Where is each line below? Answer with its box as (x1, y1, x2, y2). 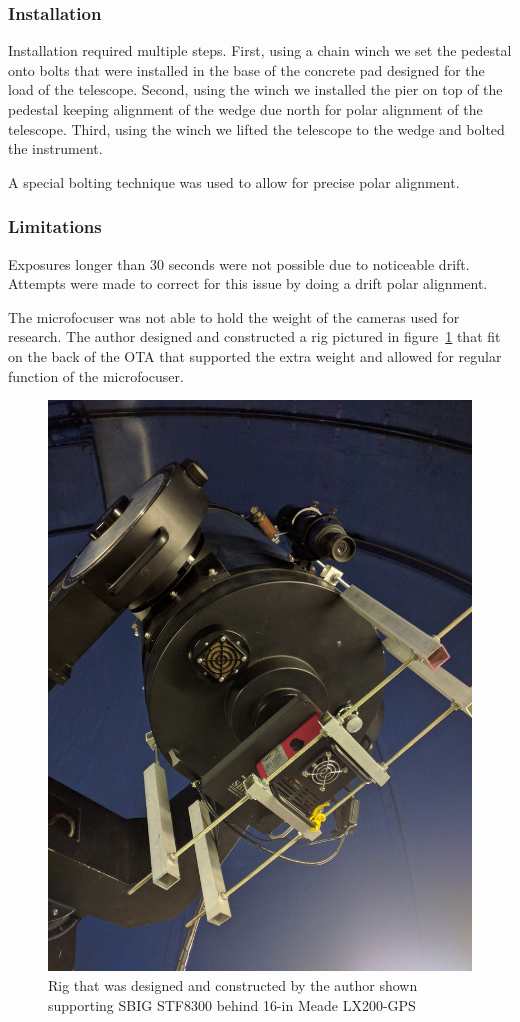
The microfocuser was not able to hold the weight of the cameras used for (8, 306, 460, 327)
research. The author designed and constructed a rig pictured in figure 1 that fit (8, 326, 501, 347)
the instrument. (8, 138, 103, 159)
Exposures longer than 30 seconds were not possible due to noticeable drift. (8, 253, 470, 274)
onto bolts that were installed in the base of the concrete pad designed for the (8, 59, 485, 80)
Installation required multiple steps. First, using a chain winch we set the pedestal (8, 40, 512, 61)
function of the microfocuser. (8, 365, 184, 386)
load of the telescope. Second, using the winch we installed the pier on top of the (8, 79, 503, 100)
